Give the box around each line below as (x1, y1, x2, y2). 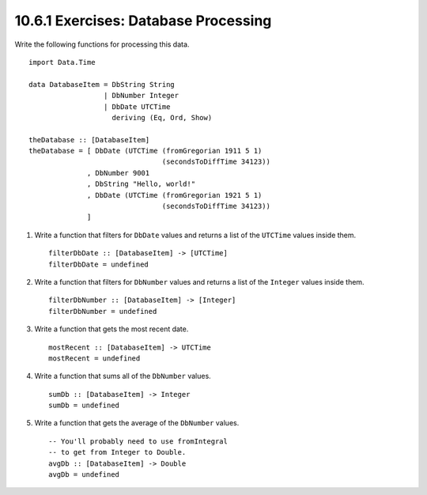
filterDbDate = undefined (48, 259, 149, 269)
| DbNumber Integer (103, 91, 179, 100)
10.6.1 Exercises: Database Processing (14, 12, 272, 29)
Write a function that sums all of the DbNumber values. (34, 372, 211, 381)
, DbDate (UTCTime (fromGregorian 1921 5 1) (87, 191, 263, 199)
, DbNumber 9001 (87, 168, 150, 177)
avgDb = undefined (48, 470, 120, 479)
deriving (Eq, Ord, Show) (111, 113, 213, 122)
